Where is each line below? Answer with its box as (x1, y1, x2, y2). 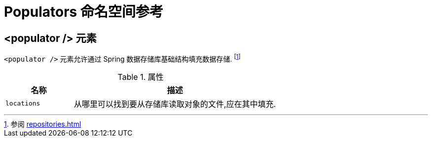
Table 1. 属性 (117, 71, 164, 82)
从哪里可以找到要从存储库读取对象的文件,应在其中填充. (74, 99, 276, 109)
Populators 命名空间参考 (4, 3, 163, 20)
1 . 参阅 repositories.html (4, 119, 81, 128)
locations (5, 100, 40, 107)
